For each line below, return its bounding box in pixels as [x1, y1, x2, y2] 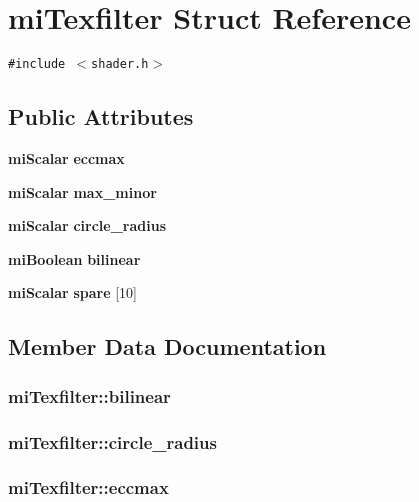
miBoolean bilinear [8, 248, 141, 269]
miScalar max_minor [8, 181, 157, 202]
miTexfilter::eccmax [8, 475, 169, 500]
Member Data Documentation [8, 331, 327, 362]
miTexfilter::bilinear [8, 383, 171, 408]
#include [8, 57, 66, 72]
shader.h [91, 57, 149, 72]
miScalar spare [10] [8, 282, 138, 303]
